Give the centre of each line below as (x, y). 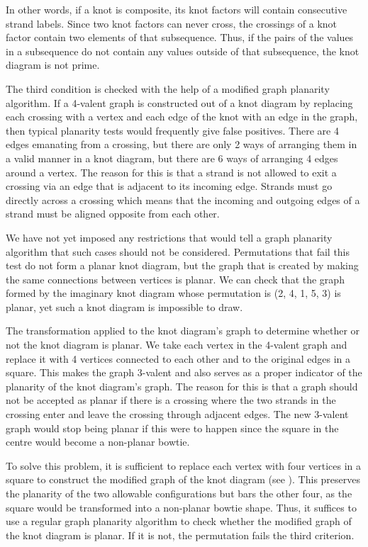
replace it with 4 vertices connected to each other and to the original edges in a (178, 358)
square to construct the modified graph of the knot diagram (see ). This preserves (183, 479)
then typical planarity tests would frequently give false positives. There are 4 (172, 130)
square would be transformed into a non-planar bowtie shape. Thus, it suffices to (181, 507)
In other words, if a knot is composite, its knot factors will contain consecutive (177, 9)
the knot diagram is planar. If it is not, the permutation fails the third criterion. (180, 535)
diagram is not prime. (53, 65)
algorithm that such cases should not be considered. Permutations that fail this (178, 251)
